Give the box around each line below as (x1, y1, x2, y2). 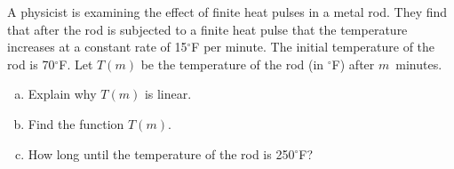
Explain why (28, 84, 97, 103)
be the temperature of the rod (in (140, 54, 324, 73)
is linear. (144, 84, 192, 103)
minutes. (395, 54, 442, 73)
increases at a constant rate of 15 (7, 37, 187, 56)
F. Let (59, 54, 93, 73)
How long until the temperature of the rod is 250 (28, 144, 295, 163)
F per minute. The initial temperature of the (191, 37, 435, 56)
